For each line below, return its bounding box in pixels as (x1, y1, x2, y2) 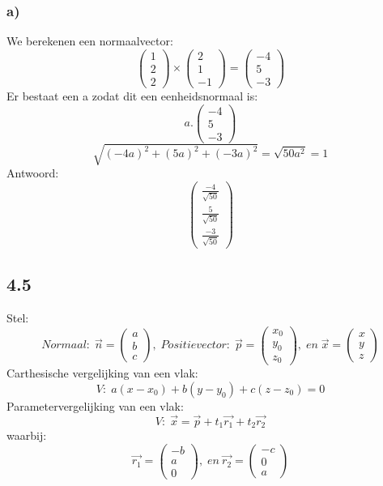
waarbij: (6, 427, 47, 444)
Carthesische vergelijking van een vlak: (6, 364, 198, 382)
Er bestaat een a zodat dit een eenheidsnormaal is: (6, 87, 258, 104)
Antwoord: (6, 164, 59, 181)
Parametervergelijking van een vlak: (6, 397, 184, 414)
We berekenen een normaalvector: (6, 32, 173, 49)
